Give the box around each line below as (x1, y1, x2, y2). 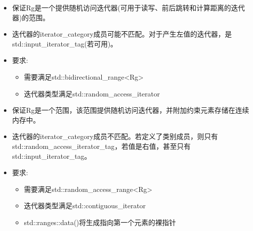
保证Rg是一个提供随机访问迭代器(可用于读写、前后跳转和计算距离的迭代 (12, 2, 245, 12)
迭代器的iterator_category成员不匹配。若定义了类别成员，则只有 (12, 131, 218, 141)
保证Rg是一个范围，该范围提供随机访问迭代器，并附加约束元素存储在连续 (12, 105, 250, 115)
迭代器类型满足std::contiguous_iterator (24, 200, 146, 211)
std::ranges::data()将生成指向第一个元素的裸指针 (24, 217, 176, 227)
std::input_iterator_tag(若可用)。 (12, 38, 118, 48)
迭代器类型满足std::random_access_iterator (24, 88, 160, 98)
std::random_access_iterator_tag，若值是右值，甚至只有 (12, 140, 191, 151)
